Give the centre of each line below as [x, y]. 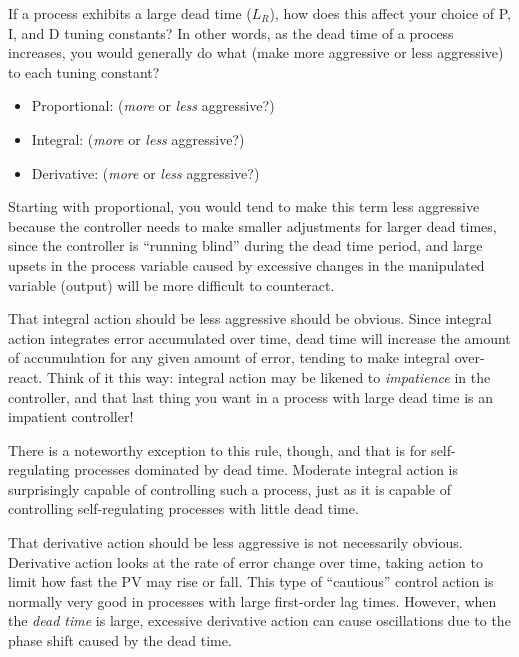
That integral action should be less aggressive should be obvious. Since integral [250, 318]
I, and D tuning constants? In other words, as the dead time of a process [231, 32]
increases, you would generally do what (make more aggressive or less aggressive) [256, 52]
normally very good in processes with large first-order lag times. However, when [252, 600]
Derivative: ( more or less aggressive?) [145, 172]
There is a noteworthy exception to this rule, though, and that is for [217, 449]
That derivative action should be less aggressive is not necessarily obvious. [235, 542]
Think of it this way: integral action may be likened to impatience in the [268, 376]
